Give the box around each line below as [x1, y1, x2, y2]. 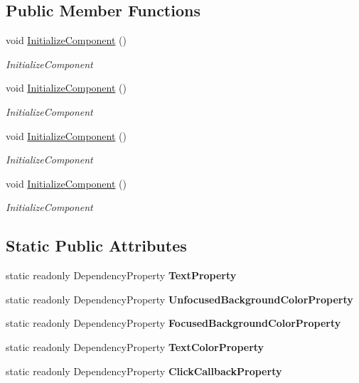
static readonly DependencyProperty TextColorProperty [6, 339, 264, 354]
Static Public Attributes [6, 234, 187, 257]
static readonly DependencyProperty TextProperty [6, 268, 237, 283]
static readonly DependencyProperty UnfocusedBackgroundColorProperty [6, 291, 353, 306]
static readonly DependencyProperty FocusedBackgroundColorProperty [6, 315, 341, 330]
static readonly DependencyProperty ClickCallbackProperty [6, 363, 282, 378]
